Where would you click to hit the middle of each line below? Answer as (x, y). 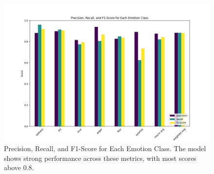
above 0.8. (19, 167)
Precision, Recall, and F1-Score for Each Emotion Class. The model (105, 148)
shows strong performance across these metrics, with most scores (100, 158)
